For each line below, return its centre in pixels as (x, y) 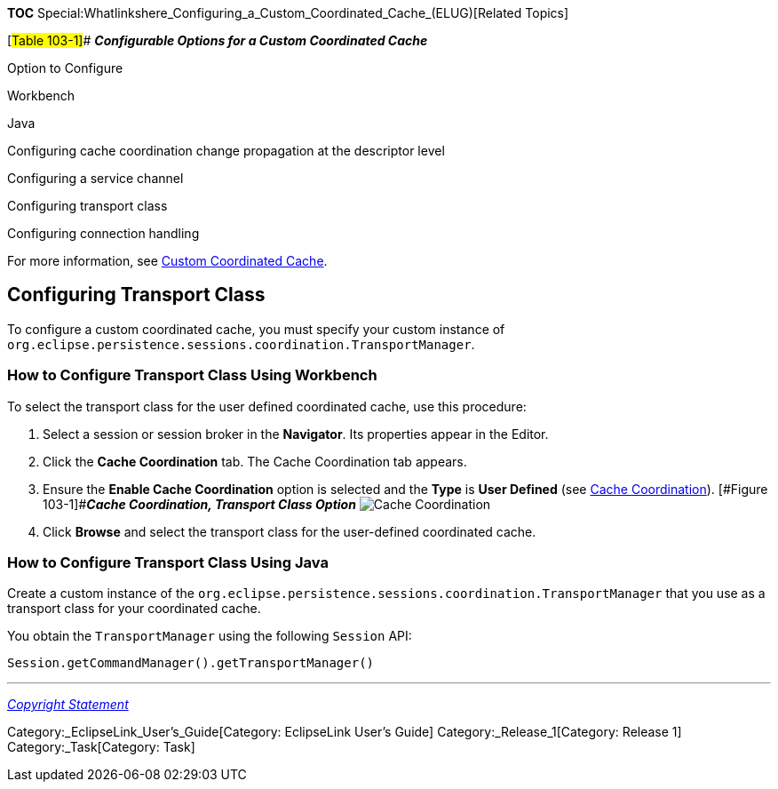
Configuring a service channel (95, 178)
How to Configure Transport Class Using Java (168, 562)
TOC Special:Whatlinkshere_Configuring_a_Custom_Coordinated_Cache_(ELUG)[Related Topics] (288, 13)
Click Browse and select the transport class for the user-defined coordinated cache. (290, 531)
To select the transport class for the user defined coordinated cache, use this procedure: (267, 406)
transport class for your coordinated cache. (134, 609)
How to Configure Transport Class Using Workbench (192, 375)
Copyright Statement (68, 705)
